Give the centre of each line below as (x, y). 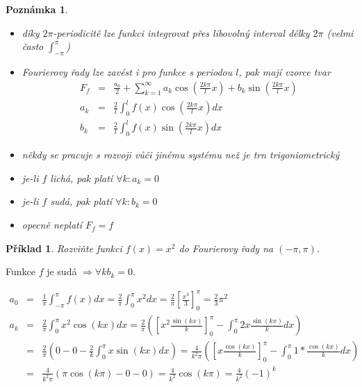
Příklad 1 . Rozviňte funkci (64, 248)
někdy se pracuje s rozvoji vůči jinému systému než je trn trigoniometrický (181, 155)
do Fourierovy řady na (226, 248)
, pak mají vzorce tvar (285, 71)
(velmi (340, 32)
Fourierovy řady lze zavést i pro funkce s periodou (127, 71)
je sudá (62, 271)
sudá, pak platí (81, 201)
